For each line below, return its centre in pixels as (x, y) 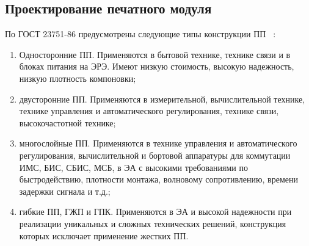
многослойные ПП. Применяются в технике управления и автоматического (158, 143)
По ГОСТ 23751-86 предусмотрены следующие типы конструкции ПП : (140, 34)
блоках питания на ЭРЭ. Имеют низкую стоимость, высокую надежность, (157, 66)
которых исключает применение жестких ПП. (104, 235)
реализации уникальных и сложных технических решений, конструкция (153, 223)
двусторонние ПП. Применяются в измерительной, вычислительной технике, (162, 99)
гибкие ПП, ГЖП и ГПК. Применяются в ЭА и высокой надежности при (155, 212)
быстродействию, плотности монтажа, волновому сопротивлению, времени (158, 179)
